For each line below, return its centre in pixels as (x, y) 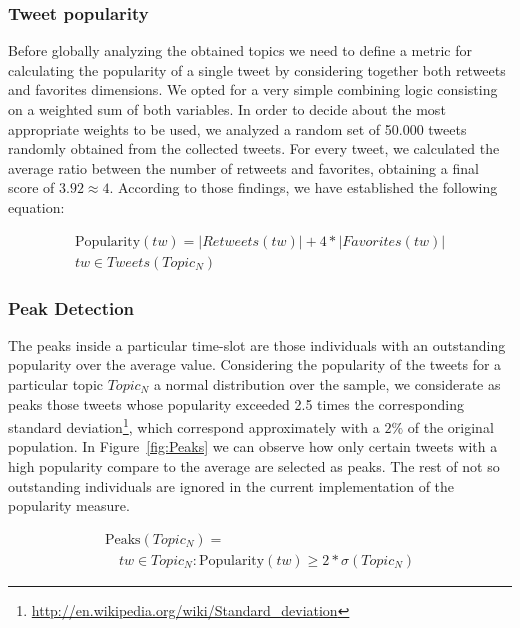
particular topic (55, 384)
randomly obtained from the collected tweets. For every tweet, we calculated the (254, 148)
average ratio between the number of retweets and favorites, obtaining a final (243, 167)
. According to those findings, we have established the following (303, 187)
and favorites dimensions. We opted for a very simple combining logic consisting (253, 89)
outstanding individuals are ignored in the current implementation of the (231, 485)
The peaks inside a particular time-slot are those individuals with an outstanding (257, 344)
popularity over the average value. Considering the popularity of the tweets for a (255, 364)
